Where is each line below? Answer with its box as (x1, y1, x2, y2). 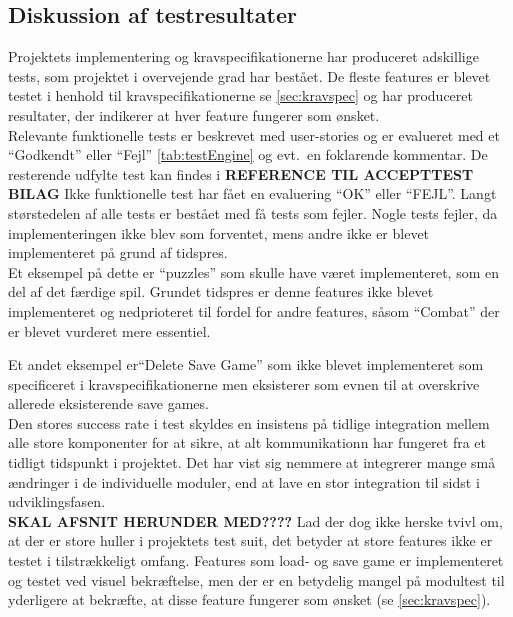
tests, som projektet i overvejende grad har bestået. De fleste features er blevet (8, 65, 491, 86)
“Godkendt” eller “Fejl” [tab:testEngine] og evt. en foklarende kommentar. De (8, 144, 488, 165)
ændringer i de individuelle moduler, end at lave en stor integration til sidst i (8, 471, 480, 492)
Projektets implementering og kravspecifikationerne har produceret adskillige (8, 46, 479, 67)
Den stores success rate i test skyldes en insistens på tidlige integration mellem (8, 412, 490, 433)
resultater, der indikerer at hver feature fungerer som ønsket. (8, 104, 380, 125)
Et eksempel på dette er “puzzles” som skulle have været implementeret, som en (8, 261, 499, 282)
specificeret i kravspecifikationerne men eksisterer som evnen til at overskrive (8, 373, 480, 394)
